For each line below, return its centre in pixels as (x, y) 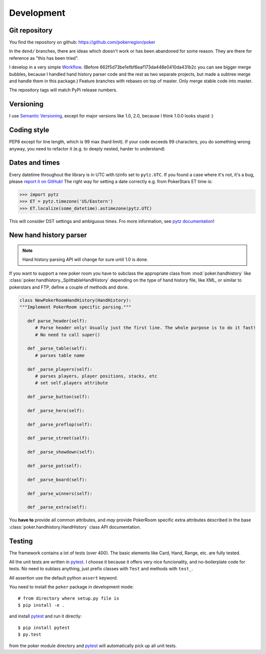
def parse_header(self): (57, 321)
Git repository (31, 30)
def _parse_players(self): (60, 369)
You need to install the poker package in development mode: (71, 587)
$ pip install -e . (41, 605)
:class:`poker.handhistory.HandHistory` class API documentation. (75, 527)
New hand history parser (48, 235)
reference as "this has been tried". (44, 58)
